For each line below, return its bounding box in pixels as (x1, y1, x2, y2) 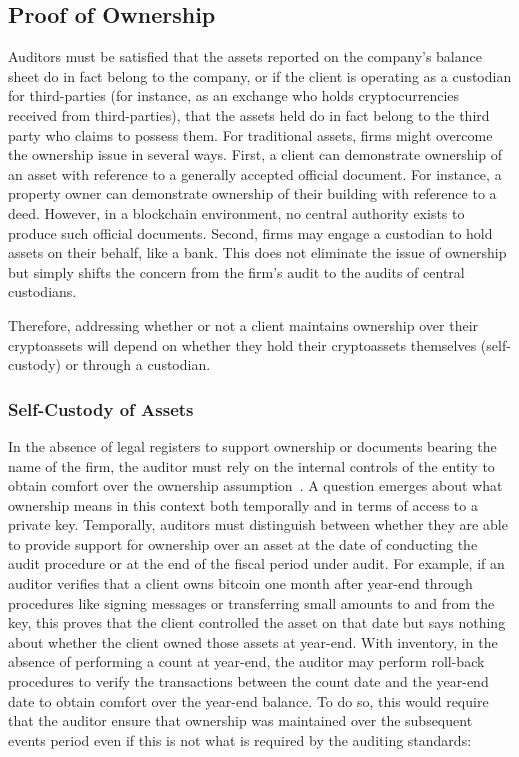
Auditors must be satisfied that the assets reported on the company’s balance (8, 46, 482, 67)
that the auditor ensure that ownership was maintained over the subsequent (8, 710, 473, 731)
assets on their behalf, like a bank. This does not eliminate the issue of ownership (8, 242, 507, 263)
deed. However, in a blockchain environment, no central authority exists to (8, 202, 465, 223)
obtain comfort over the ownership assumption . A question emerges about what (8, 475, 503, 496)
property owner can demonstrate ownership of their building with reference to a (8, 183, 497, 204)
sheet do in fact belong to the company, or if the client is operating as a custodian (8, 65, 512, 86)
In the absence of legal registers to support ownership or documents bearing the (8, 435, 497, 456)
